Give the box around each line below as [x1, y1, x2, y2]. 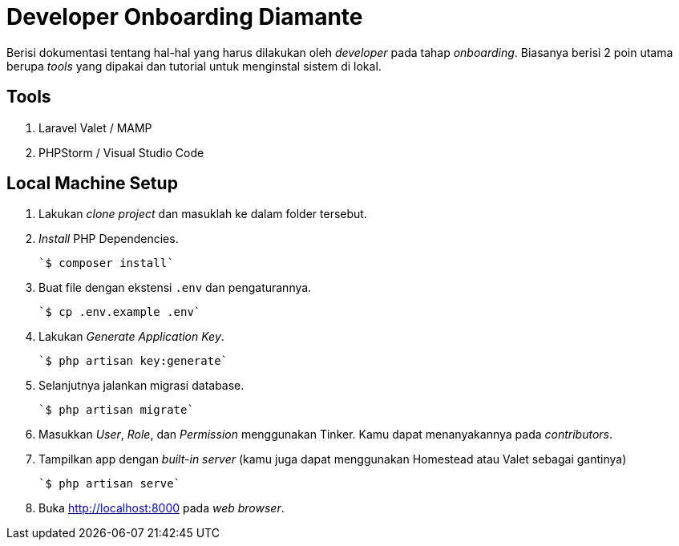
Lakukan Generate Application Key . [38, 330, 224, 344]
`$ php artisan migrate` [38, 403, 194, 417]
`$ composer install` [38, 257, 174, 270]
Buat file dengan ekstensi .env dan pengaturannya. [38, 281, 312, 295]
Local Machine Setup [6, 173, 178, 194]
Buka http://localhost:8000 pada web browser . [38, 501, 285, 516]
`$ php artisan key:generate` [38, 354, 228, 368]
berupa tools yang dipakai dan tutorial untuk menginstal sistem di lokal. [6, 59, 382, 73]
